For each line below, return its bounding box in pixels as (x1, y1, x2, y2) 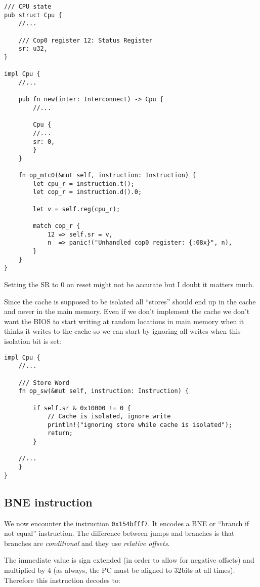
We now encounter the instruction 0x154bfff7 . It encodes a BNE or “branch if (4, 518, 249, 528)
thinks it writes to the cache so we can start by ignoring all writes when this (4, 326, 241, 336)
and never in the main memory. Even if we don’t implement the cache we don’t (4, 306, 250, 317)
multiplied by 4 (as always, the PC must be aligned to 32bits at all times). (4, 565, 235, 575)
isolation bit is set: (4, 335, 62, 346)
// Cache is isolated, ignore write (47, 413, 171, 420)
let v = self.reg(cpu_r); (33, 205, 120, 213)
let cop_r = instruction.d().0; (33, 188, 142, 196)
